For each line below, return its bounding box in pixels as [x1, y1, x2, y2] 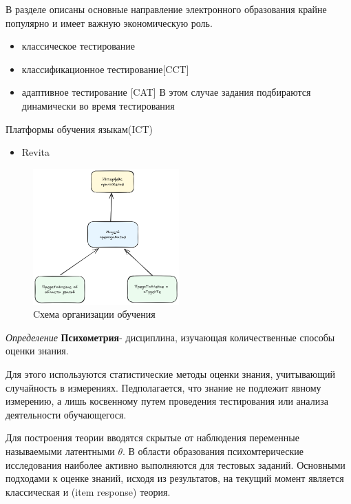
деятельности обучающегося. [6, 407, 127, 421]
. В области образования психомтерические [123, 444, 304, 458]
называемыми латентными [6, 444, 115, 458]
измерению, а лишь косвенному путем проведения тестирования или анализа [6, 394, 328, 408]
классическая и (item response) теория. [6, 484, 171, 498]
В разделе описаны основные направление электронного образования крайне [6, 2, 327, 16]
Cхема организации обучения [33, 307, 156, 321]
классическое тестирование [21, 39, 136, 53]
